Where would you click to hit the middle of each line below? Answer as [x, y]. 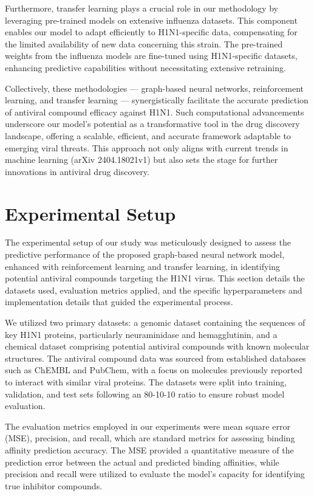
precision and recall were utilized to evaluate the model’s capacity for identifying [155, 474]
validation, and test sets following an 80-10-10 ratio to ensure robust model [145, 394]
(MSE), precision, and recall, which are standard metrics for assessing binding [150, 438]
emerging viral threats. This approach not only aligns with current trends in [147, 147]
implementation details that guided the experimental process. [119, 302]
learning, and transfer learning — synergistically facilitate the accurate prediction [157, 100]
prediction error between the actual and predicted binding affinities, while [142, 462]
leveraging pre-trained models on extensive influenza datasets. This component [151, 20]
